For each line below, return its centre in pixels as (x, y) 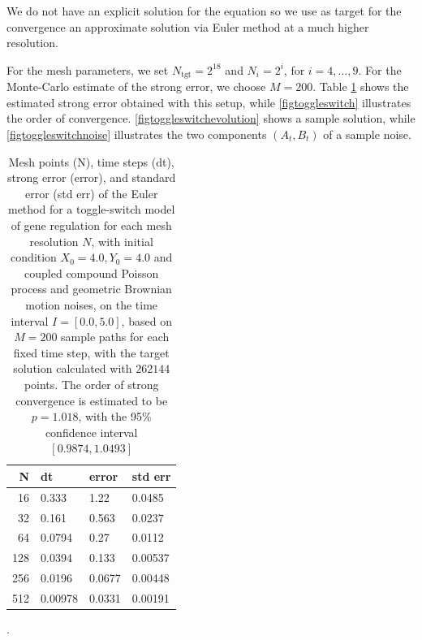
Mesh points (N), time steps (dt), (91, 161)
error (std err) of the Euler (91, 193)
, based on (146, 320)
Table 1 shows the (364, 86)
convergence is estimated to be (92, 400)
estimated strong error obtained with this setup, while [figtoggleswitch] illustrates (209, 102)
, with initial (122, 241)
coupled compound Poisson (92, 272)
